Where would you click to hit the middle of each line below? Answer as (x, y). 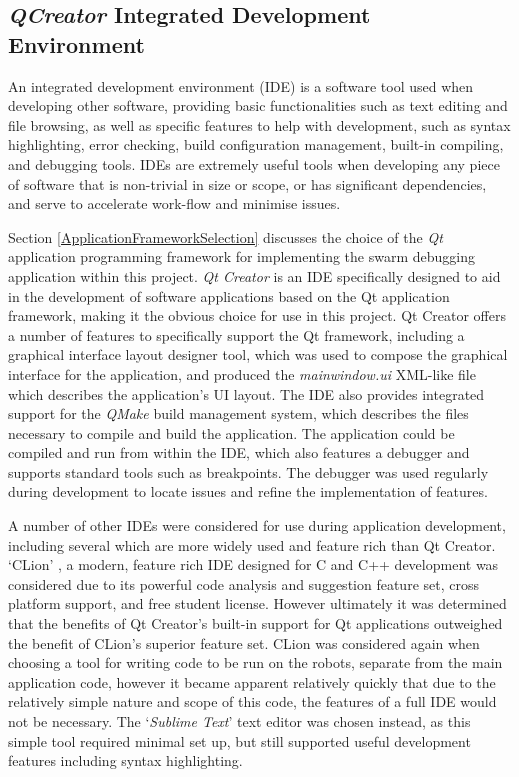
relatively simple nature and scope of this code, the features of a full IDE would (252, 701)
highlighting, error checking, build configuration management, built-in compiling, (256, 144)
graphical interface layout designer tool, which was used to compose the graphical (258, 354)
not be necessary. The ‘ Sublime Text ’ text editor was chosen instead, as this (239, 721)
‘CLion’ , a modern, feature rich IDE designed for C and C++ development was (253, 564)
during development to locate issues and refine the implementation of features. (248, 491)
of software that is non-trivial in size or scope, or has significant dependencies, (247, 183)
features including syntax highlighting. (125, 760)
